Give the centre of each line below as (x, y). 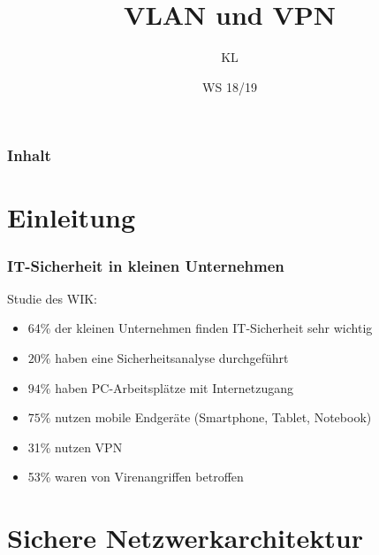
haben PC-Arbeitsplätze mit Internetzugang (174, 387)
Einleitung (72, 217)
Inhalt (29, 155)
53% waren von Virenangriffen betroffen (136, 477)
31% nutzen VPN (75, 447)
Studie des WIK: (52, 298)
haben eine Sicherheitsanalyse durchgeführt (172, 358)
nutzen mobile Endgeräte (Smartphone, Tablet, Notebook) (213, 417)
